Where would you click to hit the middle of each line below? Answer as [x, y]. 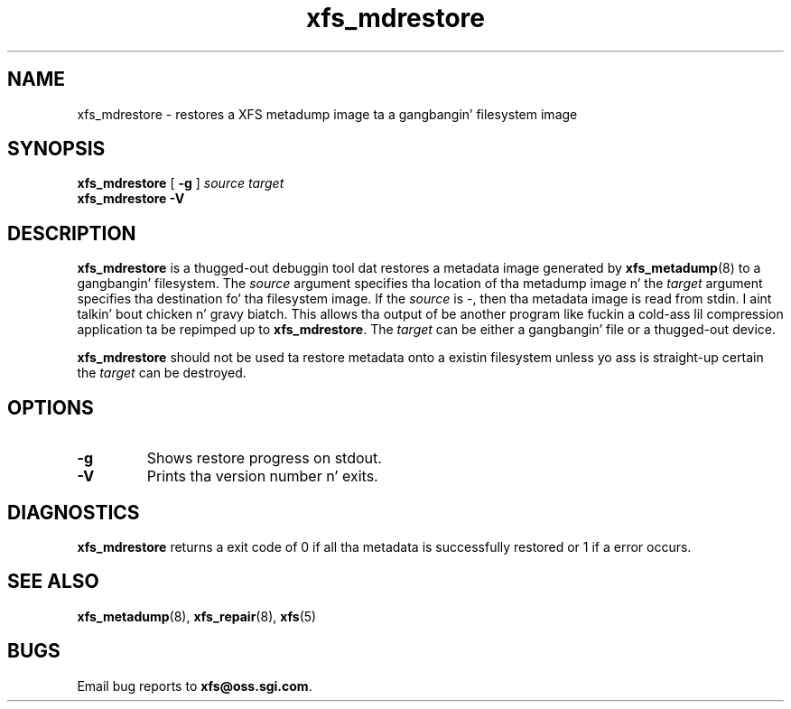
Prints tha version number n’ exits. [262, 476]
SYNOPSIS [56, 149]
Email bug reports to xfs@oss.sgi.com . [195, 686]
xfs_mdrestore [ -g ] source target [181, 183]
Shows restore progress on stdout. [264, 458]
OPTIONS [51, 407]
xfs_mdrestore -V [131, 199]
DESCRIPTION [72, 233]
